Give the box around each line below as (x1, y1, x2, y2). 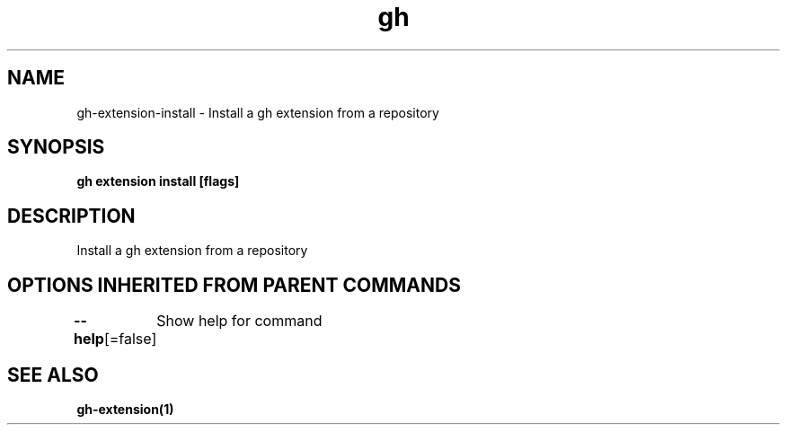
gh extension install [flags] (76, 173, 240, 190)
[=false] (103, 330, 157, 348)
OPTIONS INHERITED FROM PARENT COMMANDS (7, 273, 461, 296)
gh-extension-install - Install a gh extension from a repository (76, 104, 439, 120)
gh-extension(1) (76, 401, 174, 417)
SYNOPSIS (7, 136, 105, 159)
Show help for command (156, 312, 323, 331)
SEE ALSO (7, 363, 99, 386)
